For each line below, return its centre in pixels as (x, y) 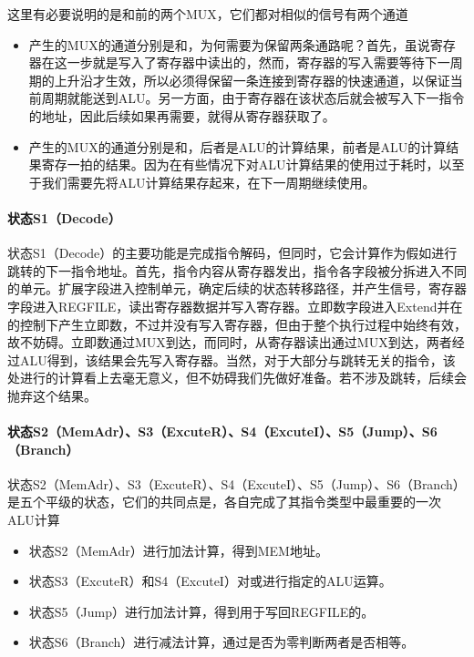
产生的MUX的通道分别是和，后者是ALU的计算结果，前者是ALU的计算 (237, 146)
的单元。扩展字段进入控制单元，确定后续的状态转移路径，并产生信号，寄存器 (237, 288)
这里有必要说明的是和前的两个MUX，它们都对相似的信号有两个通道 (208, 14)
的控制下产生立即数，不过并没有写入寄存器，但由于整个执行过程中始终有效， (237, 324)
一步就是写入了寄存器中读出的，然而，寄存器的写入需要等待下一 (258, 62)
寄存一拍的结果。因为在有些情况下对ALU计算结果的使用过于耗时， (240, 164)
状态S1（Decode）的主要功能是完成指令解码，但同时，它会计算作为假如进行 (232, 253)
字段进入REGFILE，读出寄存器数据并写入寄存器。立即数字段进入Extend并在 (235, 306)
